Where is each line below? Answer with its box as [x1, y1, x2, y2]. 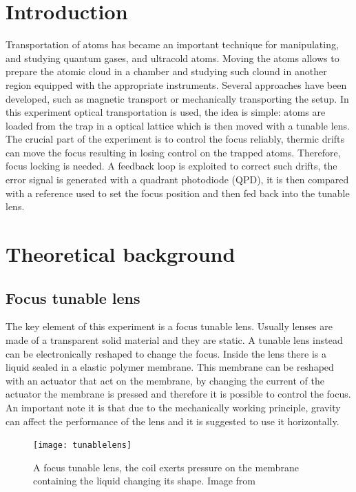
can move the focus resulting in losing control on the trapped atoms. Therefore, [6, 145, 341, 159]
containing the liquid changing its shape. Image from [33, 473, 255, 488]
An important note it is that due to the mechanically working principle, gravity [6, 400, 341, 414]
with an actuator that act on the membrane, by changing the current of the [6, 373, 324, 387]
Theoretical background [6, 240, 235, 268]
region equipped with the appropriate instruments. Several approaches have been [6, 77, 347, 92]
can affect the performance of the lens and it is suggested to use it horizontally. [6, 413, 339, 428]
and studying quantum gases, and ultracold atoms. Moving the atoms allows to [6, 50, 339, 65]
